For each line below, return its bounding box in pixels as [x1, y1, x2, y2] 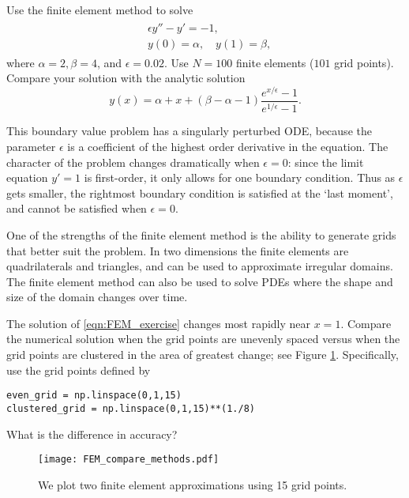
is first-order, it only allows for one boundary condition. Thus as [84, 169, 396, 186]
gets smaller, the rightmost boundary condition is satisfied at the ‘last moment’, [6, 184, 393, 201]
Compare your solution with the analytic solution [6, 70, 246, 86]
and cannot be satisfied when [6, 200, 147, 217]
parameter [6, 138, 56, 154]
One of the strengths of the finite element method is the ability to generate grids [6, 226, 396, 243]
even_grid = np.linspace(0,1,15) [6, 390, 182, 402]
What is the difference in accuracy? [6, 425, 178, 442]
